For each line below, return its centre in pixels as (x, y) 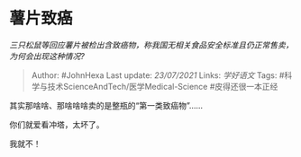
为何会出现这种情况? (47, 56)
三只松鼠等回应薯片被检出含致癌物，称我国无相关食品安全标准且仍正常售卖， (151, 45)
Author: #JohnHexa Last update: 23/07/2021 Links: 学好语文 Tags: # (158, 75)
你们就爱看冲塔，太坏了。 (57, 124)
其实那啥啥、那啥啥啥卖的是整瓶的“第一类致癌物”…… (106, 105)
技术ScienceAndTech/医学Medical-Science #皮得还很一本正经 (163, 86)
